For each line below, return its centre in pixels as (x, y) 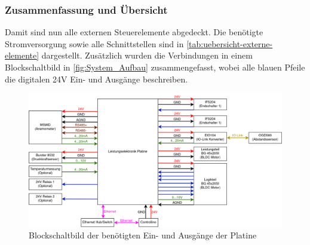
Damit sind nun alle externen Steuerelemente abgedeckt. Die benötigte (134, 32)
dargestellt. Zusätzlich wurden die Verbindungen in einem (147, 55)
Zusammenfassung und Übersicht (86, 9)
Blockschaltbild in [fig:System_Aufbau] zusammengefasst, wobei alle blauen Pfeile (155, 67)
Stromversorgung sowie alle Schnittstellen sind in (94, 43)
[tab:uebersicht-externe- (230, 43)
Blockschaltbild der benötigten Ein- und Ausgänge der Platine (143, 235)
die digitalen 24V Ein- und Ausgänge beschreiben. (96, 79)
